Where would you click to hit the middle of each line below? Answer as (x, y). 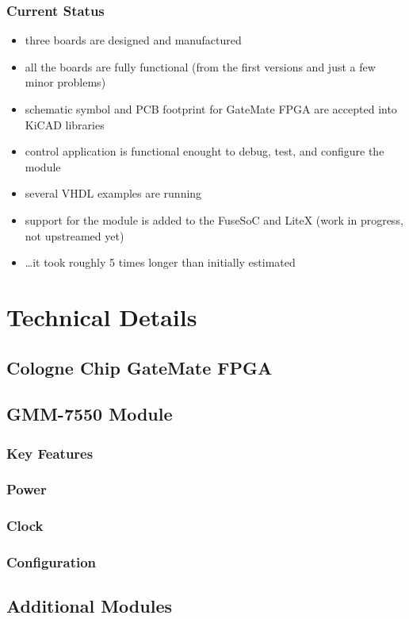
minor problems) (65, 82)
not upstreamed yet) (75, 235)
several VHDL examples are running (113, 193)
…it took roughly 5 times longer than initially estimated (160, 262)
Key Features (50, 453)
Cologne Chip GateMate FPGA (140, 367)
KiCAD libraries (65, 124)
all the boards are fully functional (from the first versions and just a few (200, 66)
